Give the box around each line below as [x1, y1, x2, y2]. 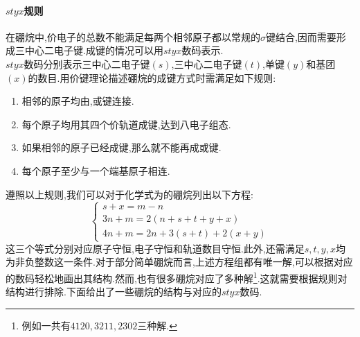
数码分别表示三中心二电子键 [24, 56, 150, 71]
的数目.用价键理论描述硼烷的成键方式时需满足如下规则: [28, 70, 276, 85]
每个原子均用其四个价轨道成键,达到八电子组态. [21, 116, 231, 131]
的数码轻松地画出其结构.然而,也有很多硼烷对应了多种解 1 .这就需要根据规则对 [6, 268, 348, 285]
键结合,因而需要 [265, 29, 336, 44]
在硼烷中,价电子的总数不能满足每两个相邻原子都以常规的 [6, 29, 260, 44]
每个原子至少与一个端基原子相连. [21, 163, 170, 178]
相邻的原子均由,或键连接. [21, 94, 134, 108]
